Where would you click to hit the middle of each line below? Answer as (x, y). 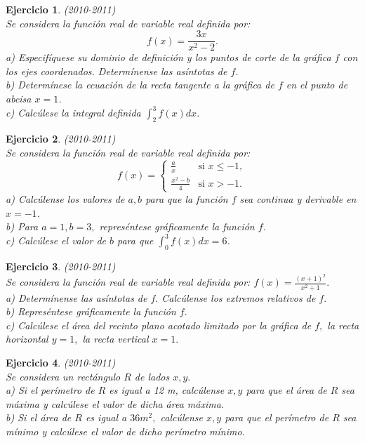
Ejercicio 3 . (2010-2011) (61, 266)
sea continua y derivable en (298, 198)
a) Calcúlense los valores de (65, 198)
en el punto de (317, 85)
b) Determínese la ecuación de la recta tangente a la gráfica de (140, 85)
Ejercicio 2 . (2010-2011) (61, 138)
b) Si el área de (39, 417)
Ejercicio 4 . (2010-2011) (61, 362)
